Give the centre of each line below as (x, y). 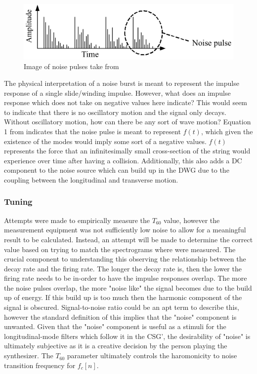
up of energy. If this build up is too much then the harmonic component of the (123, 297)
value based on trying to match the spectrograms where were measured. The (120, 249)
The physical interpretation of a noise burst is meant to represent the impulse (122, 83)
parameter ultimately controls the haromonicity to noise (152, 355)
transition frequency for (40, 365)
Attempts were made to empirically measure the (77, 220)
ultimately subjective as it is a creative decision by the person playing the (116, 346)
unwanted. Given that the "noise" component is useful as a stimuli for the (115, 326)
